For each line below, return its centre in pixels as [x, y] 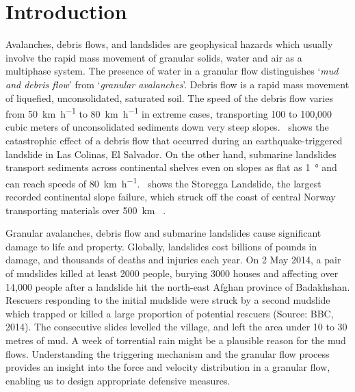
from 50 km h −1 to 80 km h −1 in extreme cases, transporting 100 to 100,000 [169, 113]
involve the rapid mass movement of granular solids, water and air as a [154, 57]
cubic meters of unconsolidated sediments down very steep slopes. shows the [167, 127]
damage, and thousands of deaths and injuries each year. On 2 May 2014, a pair [173, 260]
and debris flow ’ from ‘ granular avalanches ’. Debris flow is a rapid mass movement [177, 84]
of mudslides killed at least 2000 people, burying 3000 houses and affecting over [172, 273]
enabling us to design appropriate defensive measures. [118, 380]
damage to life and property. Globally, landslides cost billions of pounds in [161, 246]
